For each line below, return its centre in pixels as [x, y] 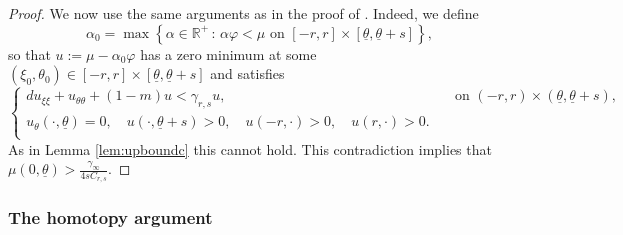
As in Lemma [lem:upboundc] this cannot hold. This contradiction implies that [250, 148]
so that [29, 53]
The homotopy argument [110, 217]
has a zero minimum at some [228, 53]
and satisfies [247, 73]
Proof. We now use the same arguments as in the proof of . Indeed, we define [243, 13]
